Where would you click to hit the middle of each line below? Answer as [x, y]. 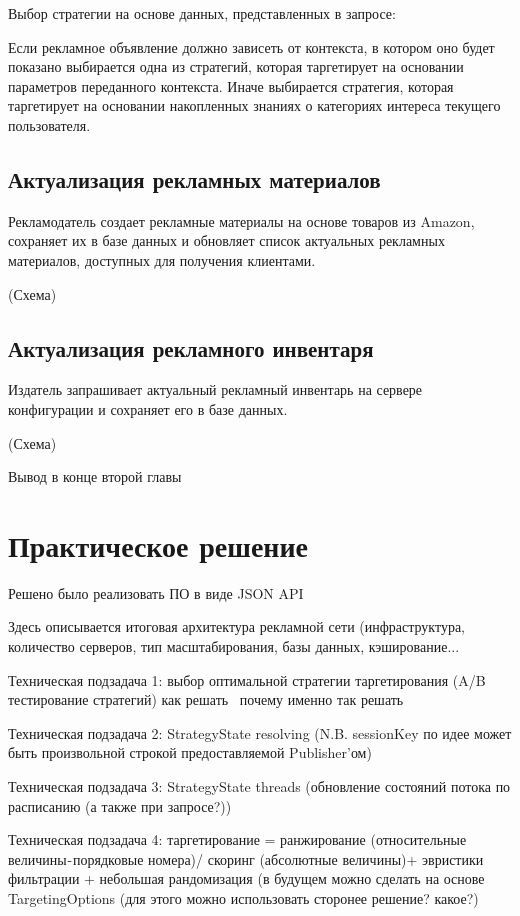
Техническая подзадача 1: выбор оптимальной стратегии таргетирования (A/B [247, 679]
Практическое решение [158, 544]
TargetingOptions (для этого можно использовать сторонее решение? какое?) [243, 897]
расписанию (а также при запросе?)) [120, 805]
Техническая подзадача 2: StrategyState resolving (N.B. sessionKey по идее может [260, 732]
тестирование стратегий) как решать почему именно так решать [206, 699]
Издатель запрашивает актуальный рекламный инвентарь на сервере [215, 389]
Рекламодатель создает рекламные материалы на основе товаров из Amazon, [241, 220]
